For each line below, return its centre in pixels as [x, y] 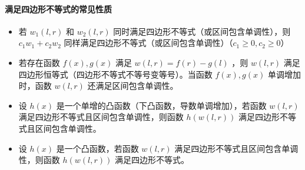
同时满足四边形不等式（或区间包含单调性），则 [202, 31]
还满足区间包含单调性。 [133, 86]
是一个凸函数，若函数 [97, 148]
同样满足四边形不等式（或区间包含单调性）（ [148, 43]
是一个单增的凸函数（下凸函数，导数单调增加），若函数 [161, 105]
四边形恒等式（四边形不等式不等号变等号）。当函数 [115, 74]
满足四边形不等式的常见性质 [58, 9]
